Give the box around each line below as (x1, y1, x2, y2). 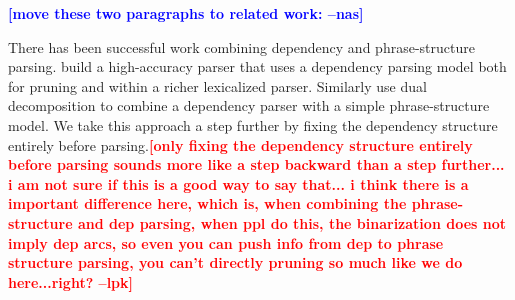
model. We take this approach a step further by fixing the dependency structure (8, 114, 498, 135)
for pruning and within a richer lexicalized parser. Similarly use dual (8, 75, 427, 96)
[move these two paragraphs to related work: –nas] (8, 3, 364, 23)
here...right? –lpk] (8, 271, 134, 292)
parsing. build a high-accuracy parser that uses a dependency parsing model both (8, 56, 507, 77)
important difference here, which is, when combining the (8, 193, 407, 214)
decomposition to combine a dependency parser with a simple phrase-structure (8, 95, 490, 116)
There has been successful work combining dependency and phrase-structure (8, 36, 475, 57)
